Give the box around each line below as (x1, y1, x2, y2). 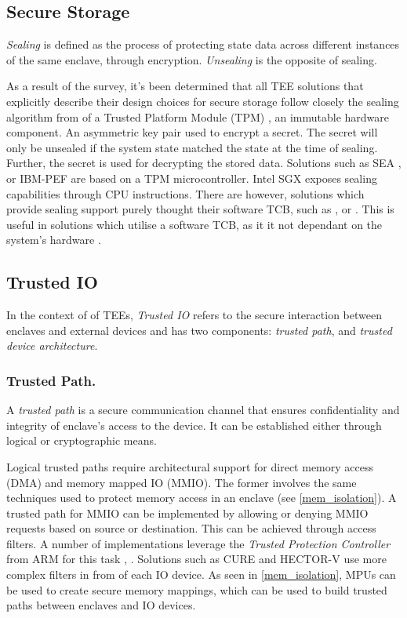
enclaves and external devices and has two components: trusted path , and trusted (6, 322, 392, 338)
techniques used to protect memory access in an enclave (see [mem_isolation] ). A (6, 489, 397, 506)
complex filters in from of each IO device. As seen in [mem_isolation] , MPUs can (6, 566, 396, 583)
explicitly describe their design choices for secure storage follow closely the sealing (6, 93, 399, 109)
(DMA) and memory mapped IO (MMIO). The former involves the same (6, 474, 357, 490)
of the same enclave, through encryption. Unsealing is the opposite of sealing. (6, 51, 377, 67)
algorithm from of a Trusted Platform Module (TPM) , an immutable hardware (6, 108, 390, 125)
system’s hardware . (6, 231, 101, 248)
